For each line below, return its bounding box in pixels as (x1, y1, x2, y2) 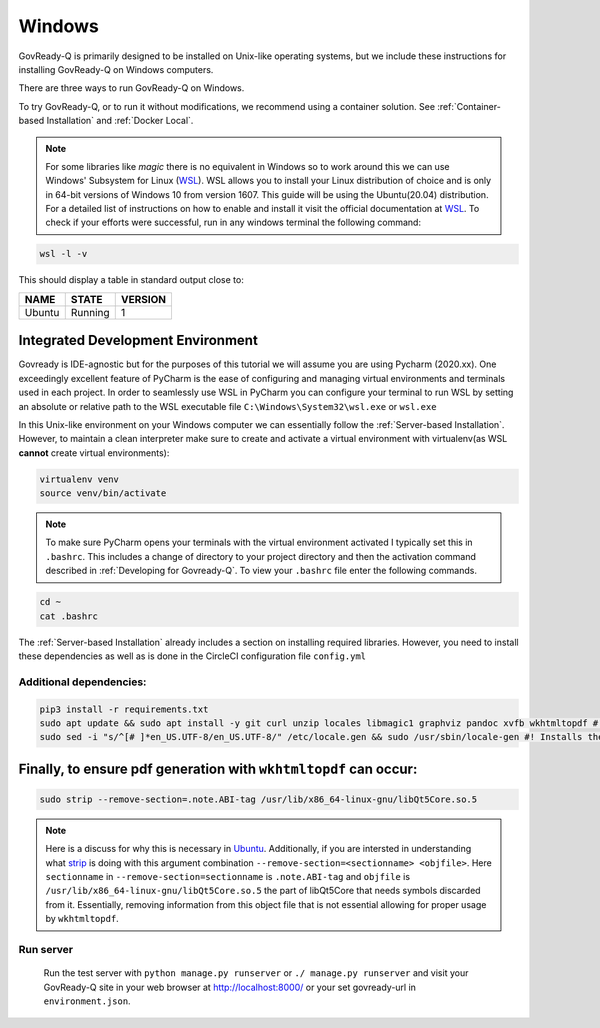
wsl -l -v (39, 248, 88, 260)
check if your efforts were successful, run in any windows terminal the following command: (45, 216, 422, 229)
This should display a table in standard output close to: (18, 274, 244, 286)
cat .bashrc (39, 610, 99, 622)
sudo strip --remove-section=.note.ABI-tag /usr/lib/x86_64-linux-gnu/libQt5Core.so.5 (39, 793, 478, 805)
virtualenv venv (39, 473, 120, 485)
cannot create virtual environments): (18, 446, 170, 459)
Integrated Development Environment (18, 332, 259, 349)
